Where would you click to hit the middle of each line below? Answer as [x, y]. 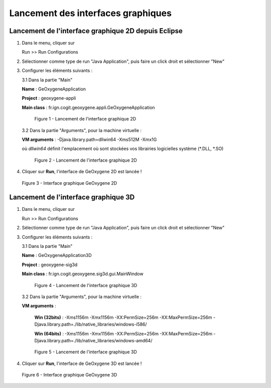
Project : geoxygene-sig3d [50, 265]
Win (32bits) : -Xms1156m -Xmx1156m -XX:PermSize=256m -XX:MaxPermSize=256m [123, 317]
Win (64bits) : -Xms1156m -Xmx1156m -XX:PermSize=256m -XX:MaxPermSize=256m [123, 333]
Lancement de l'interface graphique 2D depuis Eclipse [96, 31]
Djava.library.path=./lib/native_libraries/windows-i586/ [91, 324]
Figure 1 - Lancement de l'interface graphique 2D [85, 119]
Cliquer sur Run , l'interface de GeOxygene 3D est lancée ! [82, 363]
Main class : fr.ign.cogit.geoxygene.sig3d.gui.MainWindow [83, 274]
